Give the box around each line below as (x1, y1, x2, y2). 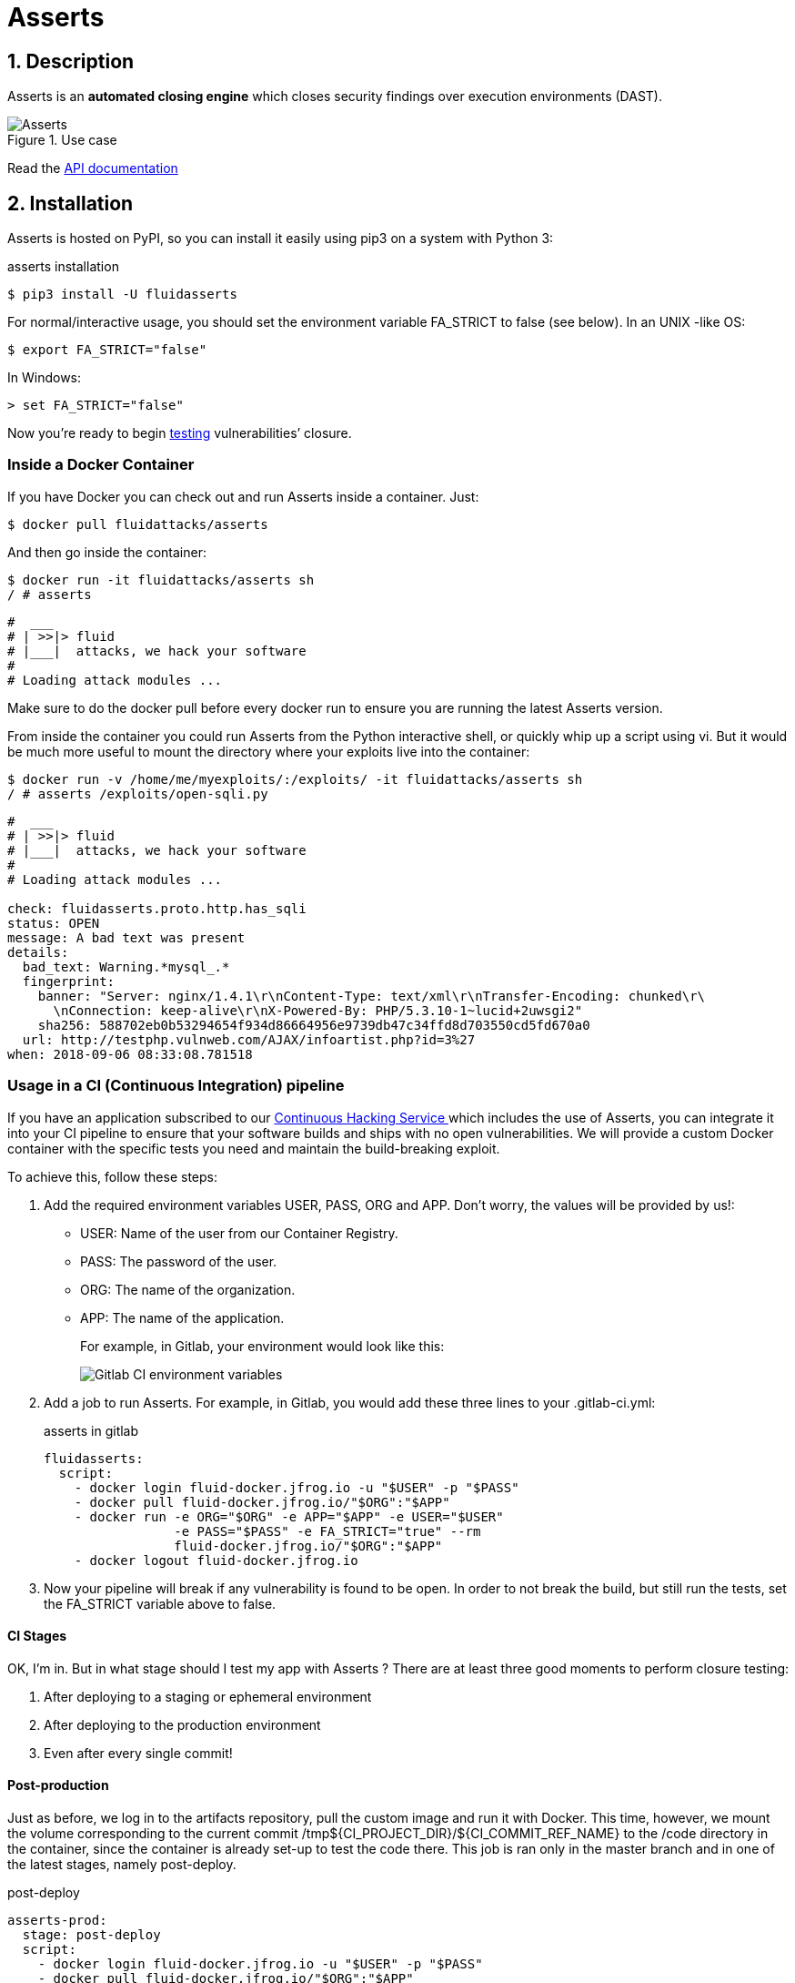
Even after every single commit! (44, 1744, 233, 1761)
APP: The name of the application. (80, 1309, 285, 1326)
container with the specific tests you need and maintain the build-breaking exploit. (7, 1140, 500, 1156)
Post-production (7, 1777, 109, 1794)
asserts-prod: (7, 1912, 107, 1927)
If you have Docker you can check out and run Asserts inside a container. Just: (7, 488, 479, 504)
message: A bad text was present (7, 930, 246, 945)
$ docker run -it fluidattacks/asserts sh (7, 572, 315, 587)
